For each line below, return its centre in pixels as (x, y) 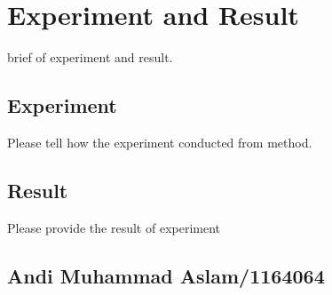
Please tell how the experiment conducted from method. (160, 142)
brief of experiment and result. (90, 57)
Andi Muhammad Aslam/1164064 (166, 275)
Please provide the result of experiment (114, 227)
